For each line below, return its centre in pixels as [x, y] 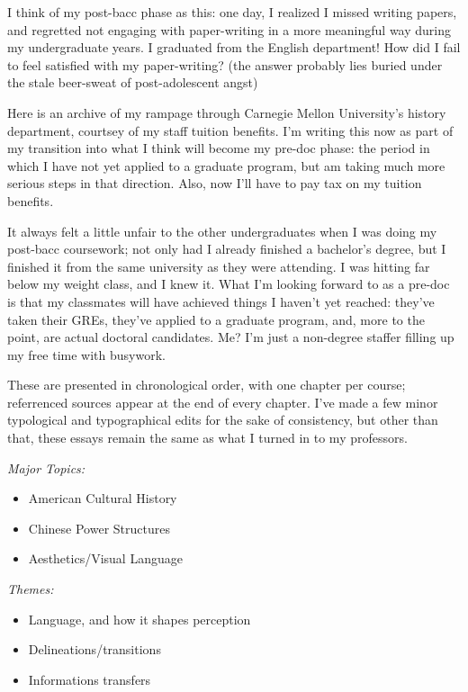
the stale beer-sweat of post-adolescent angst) [133, 82]
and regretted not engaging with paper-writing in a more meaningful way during [229, 29]
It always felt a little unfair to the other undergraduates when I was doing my [222, 231]
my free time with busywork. [86, 354]
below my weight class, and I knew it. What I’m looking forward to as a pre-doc [229, 284]
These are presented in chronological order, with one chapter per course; [207, 385]
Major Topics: [46, 467]
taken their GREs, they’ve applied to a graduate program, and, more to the [216, 319]
